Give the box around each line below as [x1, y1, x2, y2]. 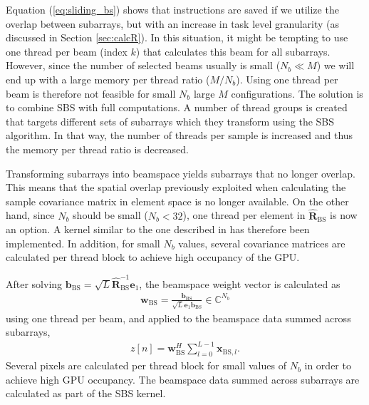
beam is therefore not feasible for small [6, 86, 176, 101]
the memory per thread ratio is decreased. [6, 141, 189, 156]
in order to [304, 358, 351, 373]
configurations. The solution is [231, 86, 363, 101]
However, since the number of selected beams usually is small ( [6, 58, 281, 73]
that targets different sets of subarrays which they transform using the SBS [6, 113, 335, 128]
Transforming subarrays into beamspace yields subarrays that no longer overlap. [6, 165, 355, 180]
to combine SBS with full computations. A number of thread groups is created [6, 100, 348, 115]
